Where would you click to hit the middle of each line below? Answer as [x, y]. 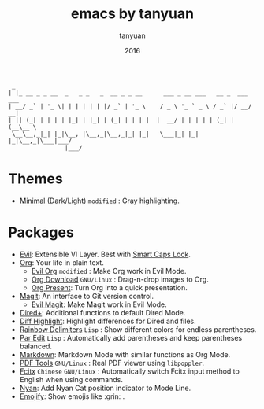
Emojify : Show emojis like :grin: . [72, 396]
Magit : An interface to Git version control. [87, 296]
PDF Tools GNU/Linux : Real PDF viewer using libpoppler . [112, 363]
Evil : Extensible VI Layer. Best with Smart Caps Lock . [105, 254]
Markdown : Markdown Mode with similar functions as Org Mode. [125, 354]
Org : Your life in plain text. [61, 262]
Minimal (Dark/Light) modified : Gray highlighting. [99, 201]
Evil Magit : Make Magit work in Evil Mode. [99, 304]
